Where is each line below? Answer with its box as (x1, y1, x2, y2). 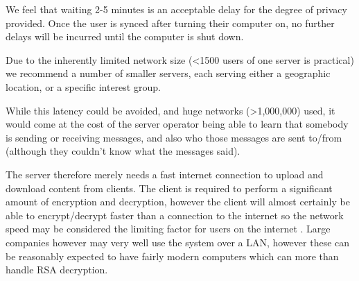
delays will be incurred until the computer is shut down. (6, 29, 244, 44)
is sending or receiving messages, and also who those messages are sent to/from (6, 130, 342, 144)
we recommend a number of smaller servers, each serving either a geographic (6, 66, 331, 80)
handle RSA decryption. (6, 262, 108, 277)
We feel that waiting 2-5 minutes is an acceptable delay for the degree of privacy (6, 2, 347, 16)
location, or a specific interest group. (6, 79, 161, 94)
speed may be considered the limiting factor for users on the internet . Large (6, 221, 331, 236)
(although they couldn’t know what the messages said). (6, 144, 240, 158)
